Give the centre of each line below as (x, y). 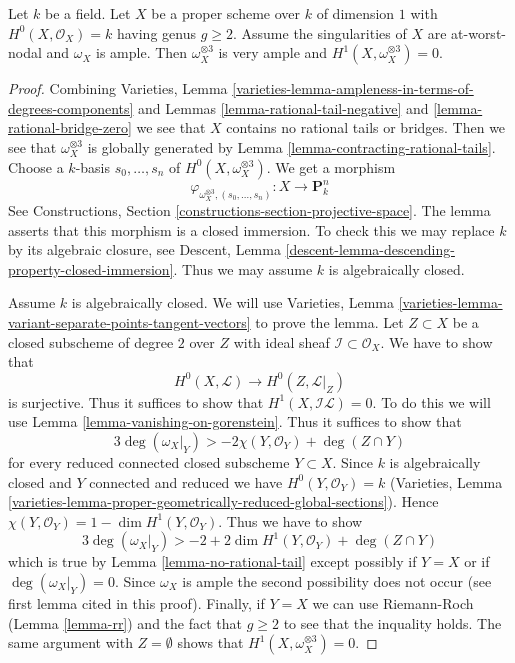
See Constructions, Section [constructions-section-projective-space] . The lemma (249, 210)
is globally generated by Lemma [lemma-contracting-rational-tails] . (291, 146)
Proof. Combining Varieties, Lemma (118, 88)
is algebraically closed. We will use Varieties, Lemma (232, 302)
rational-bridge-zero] (70, 127)
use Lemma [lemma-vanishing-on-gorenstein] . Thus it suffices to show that (235, 421)
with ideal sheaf (281, 341)
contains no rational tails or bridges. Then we (366, 127)
